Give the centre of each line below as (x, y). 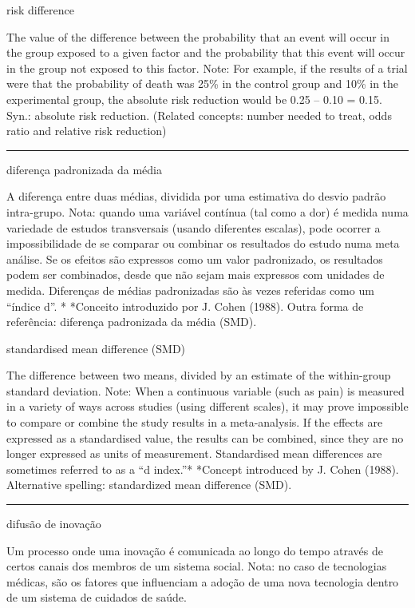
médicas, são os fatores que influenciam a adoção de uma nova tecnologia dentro (203, 581)
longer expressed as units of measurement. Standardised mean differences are (194, 453)
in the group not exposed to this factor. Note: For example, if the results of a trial (207, 68)
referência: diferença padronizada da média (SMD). (132, 322)
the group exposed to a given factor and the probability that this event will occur (206, 52)
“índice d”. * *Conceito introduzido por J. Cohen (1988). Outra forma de (185, 306)
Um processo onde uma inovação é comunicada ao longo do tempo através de (195, 550)
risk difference (40, 10)
